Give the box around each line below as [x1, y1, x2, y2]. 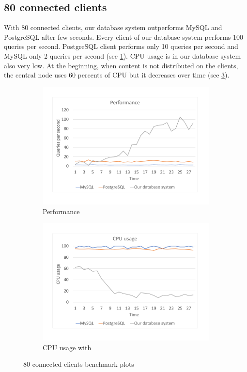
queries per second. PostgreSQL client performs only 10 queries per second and [4, 41, 238, 51]
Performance [43, 206, 80, 216]
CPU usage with [43, 342, 92, 352]
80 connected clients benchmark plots [23, 358, 134, 369]
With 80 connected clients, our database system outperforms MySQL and [4, 22, 222, 32]
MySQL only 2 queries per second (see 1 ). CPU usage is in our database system [4, 50, 241, 61]
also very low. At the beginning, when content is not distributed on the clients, [4, 60, 238, 70]
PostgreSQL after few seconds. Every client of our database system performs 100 [4, 31, 244, 42]
